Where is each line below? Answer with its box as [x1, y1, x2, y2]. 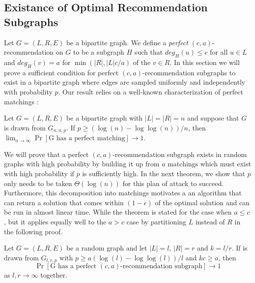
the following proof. [4, 226, 63, 236]
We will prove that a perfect [4, 149, 89, 159]
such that [134, 47, 163, 57]
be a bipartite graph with [66, 113, 143, 123]
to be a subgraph [73, 47, 124, 57]
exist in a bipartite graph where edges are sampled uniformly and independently [4, 77, 246, 87]
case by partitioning [126, 216, 187, 226]
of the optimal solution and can [155, 197, 250, 207]
